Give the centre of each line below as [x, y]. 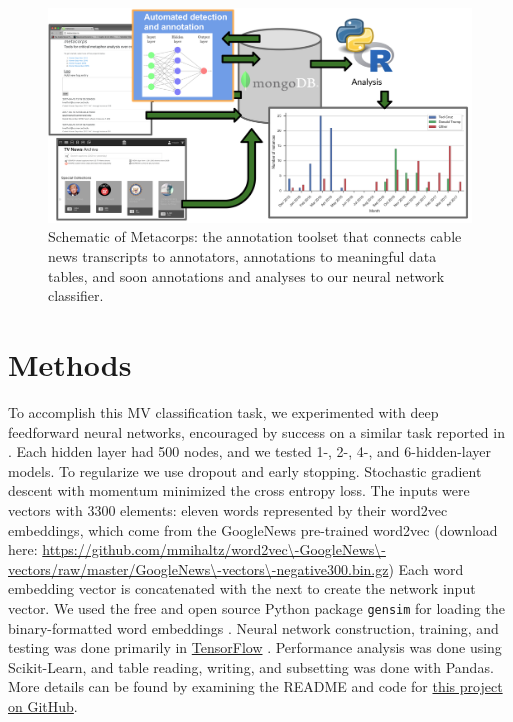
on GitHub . [43, 705]
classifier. [76, 295]
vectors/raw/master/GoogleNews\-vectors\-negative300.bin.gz [198, 568]
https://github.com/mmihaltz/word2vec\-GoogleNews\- [214, 549]
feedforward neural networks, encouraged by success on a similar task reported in [256, 431]
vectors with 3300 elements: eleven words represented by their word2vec [228, 509]
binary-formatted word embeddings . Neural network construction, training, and [253, 627]
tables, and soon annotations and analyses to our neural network [246, 275]
